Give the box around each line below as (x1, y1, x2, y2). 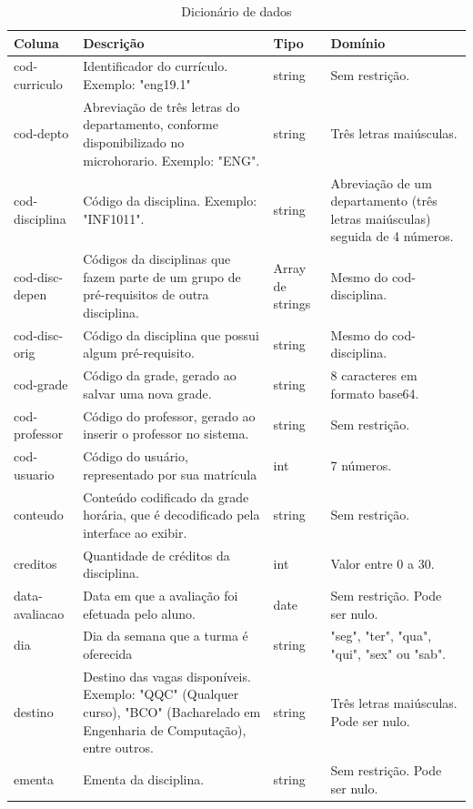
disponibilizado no (83, 133, 185, 152)
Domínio (330, 33, 386, 52)
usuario (14, 464, 55, 483)
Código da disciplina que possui (83, 325, 259, 344)
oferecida (83, 644, 133, 662)
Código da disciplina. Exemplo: (83, 191, 257, 210)
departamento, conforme (83, 115, 218, 134)
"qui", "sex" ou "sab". (330, 644, 447, 662)
